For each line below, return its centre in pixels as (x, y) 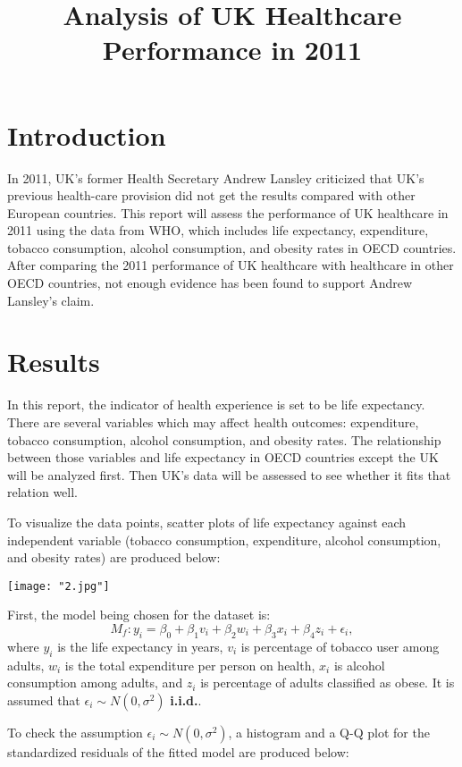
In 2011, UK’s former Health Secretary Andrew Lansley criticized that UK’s (216, 177)
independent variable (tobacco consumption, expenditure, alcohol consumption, (224, 539)
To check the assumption (75, 732)
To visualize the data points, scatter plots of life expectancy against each (207, 522)
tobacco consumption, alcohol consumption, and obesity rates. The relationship (224, 439)
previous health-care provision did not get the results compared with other (211, 195)
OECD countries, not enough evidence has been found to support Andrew (210, 283)
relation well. (42, 492)
